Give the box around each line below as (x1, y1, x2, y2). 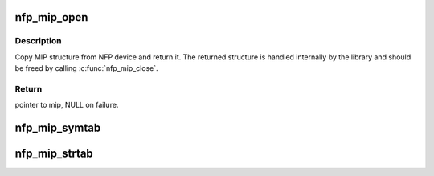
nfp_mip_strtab (14, 147, 94, 161)
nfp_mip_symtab (14, 121, 101, 135)
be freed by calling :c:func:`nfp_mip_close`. (14, 63, 158, 73)
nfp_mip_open (14, 10, 88, 24)
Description (14, 35, 62, 47)
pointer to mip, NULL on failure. (14, 100, 119, 110)
